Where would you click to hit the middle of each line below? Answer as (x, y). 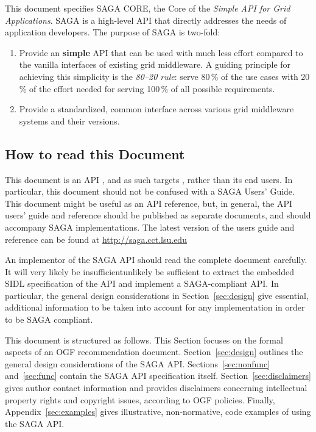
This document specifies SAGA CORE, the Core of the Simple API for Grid (148, 8)
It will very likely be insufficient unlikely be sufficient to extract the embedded (150, 271)
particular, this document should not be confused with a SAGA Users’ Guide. (150, 191)
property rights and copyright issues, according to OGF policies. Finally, (140, 399)
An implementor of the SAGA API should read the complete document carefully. (156, 260)
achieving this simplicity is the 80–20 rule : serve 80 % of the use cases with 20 (164, 76)
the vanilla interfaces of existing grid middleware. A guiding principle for (155, 64)
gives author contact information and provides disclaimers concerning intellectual (156, 388)
